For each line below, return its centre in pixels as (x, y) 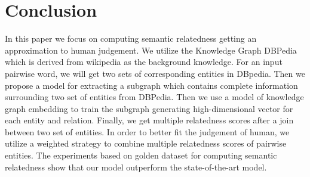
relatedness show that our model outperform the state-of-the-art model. (136, 167)
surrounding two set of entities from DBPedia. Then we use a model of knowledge (154, 97)
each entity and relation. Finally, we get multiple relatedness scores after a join (149, 120)
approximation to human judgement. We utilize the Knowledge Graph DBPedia (151, 50)
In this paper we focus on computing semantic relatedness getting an (131, 38)
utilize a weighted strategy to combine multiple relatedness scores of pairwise (146, 143)
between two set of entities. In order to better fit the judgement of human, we (147, 131)
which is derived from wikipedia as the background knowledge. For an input (144, 62)
